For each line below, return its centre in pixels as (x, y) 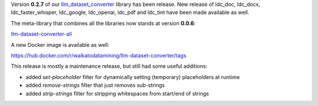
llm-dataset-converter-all (41, 34)
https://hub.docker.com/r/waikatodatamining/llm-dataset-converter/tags (99, 55)
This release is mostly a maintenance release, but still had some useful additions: (109, 66)
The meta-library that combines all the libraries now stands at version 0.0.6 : (103, 23)
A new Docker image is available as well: (60, 45)
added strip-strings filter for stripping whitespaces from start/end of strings (117, 93)
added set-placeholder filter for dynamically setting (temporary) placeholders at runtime (133, 77)
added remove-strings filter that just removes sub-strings (95, 86)
